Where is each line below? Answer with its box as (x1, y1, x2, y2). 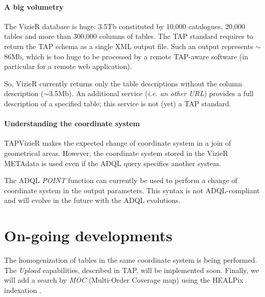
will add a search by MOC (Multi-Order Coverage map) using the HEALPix (4, 275, 244, 285)
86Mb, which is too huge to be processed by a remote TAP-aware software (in (4, 51, 248, 61)
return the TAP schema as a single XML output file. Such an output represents (4, 40, 253, 51)
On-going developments (4, 225, 172, 246)
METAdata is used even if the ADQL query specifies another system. (4, 157, 221, 168)
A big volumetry (4, 1, 64, 12)
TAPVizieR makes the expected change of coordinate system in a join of (4, 138, 231, 148)
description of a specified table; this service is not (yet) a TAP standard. (4, 98, 231, 108)
